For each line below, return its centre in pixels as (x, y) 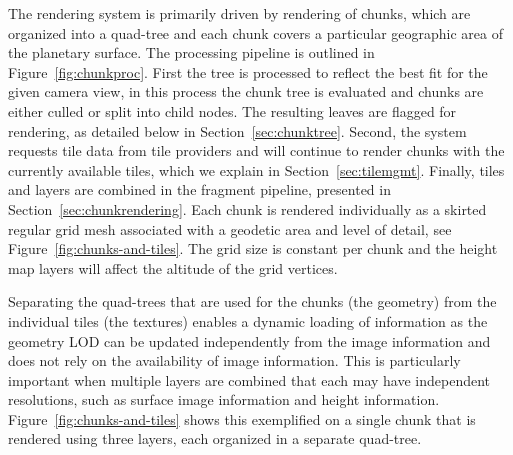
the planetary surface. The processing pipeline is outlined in (191, 52)
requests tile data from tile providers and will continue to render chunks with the (256, 150)
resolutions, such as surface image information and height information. (224, 399)
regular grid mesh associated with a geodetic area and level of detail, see (230, 228)
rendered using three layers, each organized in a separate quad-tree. (215, 438)
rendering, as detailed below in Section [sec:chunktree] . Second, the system (237, 130)
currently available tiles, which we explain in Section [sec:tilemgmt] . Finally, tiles (256, 169)
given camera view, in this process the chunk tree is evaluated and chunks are (246, 91)
